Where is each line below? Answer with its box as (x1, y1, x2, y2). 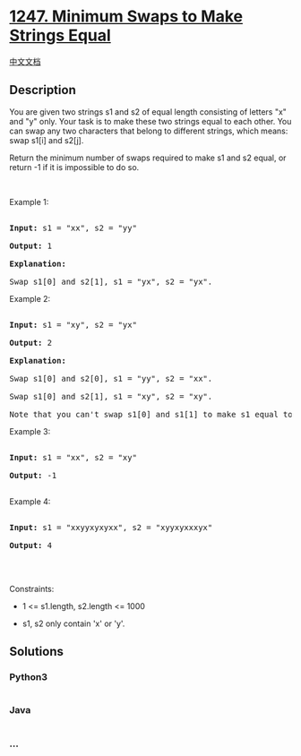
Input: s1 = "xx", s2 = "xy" (9, 452, 137, 462)
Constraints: (9, 583, 55, 594)
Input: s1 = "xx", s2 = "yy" (9, 222, 137, 233)
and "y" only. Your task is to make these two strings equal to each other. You (9, 116, 292, 126)
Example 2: (9, 293, 51, 304)
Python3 (9, 671, 47, 683)
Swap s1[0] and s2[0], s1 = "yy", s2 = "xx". (9, 374, 213, 383)
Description (9, 82, 76, 98)
